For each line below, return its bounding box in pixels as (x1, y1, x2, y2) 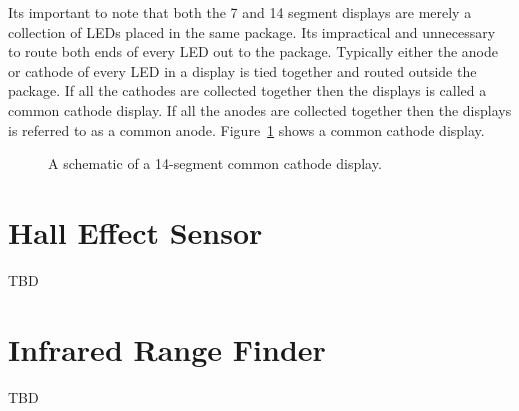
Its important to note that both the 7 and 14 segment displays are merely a (8, 2, 472, 22)
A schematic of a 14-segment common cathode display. (48, 153, 382, 174)
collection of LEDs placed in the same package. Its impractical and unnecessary (8, 21, 496, 42)
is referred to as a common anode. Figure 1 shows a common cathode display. (8, 119, 485, 140)
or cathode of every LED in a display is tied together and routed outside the (8, 60, 477, 81)
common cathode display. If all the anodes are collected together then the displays (8, 99, 512, 120)
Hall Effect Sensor (8, 211, 263, 252)
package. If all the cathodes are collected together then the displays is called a (8, 80, 487, 101)
